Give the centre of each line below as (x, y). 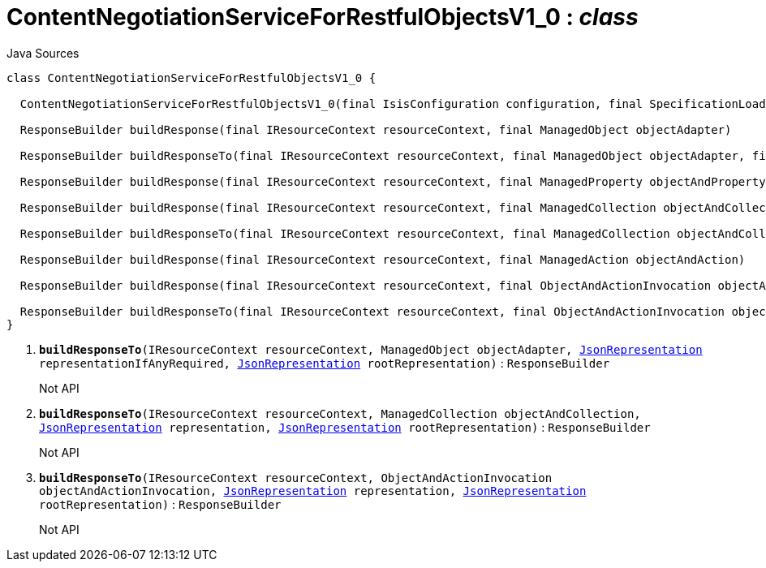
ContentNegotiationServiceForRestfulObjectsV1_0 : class (323, 17)
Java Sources (43, 53)
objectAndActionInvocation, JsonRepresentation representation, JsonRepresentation (313, 491)
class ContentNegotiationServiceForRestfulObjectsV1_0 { (191, 77)
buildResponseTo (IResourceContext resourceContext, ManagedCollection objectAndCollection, (340, 413)
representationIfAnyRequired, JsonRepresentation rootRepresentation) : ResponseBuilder (325, 363)
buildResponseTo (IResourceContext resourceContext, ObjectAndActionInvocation (296, 478)
